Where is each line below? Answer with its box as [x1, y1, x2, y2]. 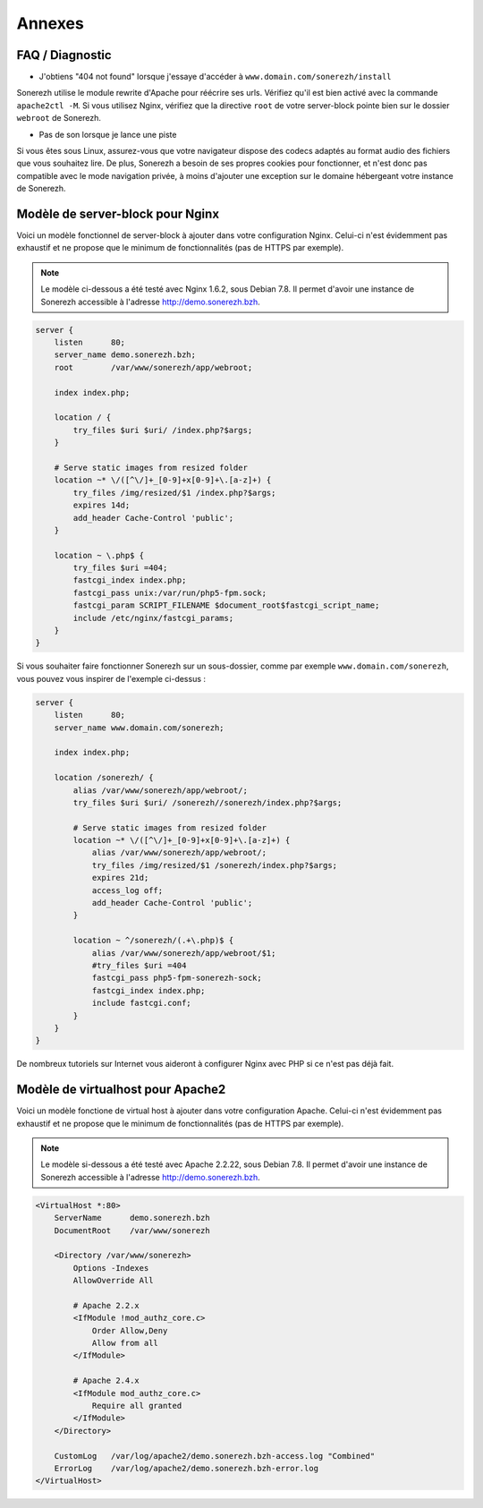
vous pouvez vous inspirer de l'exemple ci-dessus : [16, 673, 206, 684]
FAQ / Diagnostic [16, 47, 112, 63]
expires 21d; [91, 873, 149, 883]
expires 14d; [72, 500, 131, 510]
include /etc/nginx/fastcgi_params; [72, 613, 234, 623]
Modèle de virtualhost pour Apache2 [16, 1082, 226, 1097]
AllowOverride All [72, 1275, 154, 1286]
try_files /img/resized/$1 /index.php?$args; [72, 488, 276, 498]
